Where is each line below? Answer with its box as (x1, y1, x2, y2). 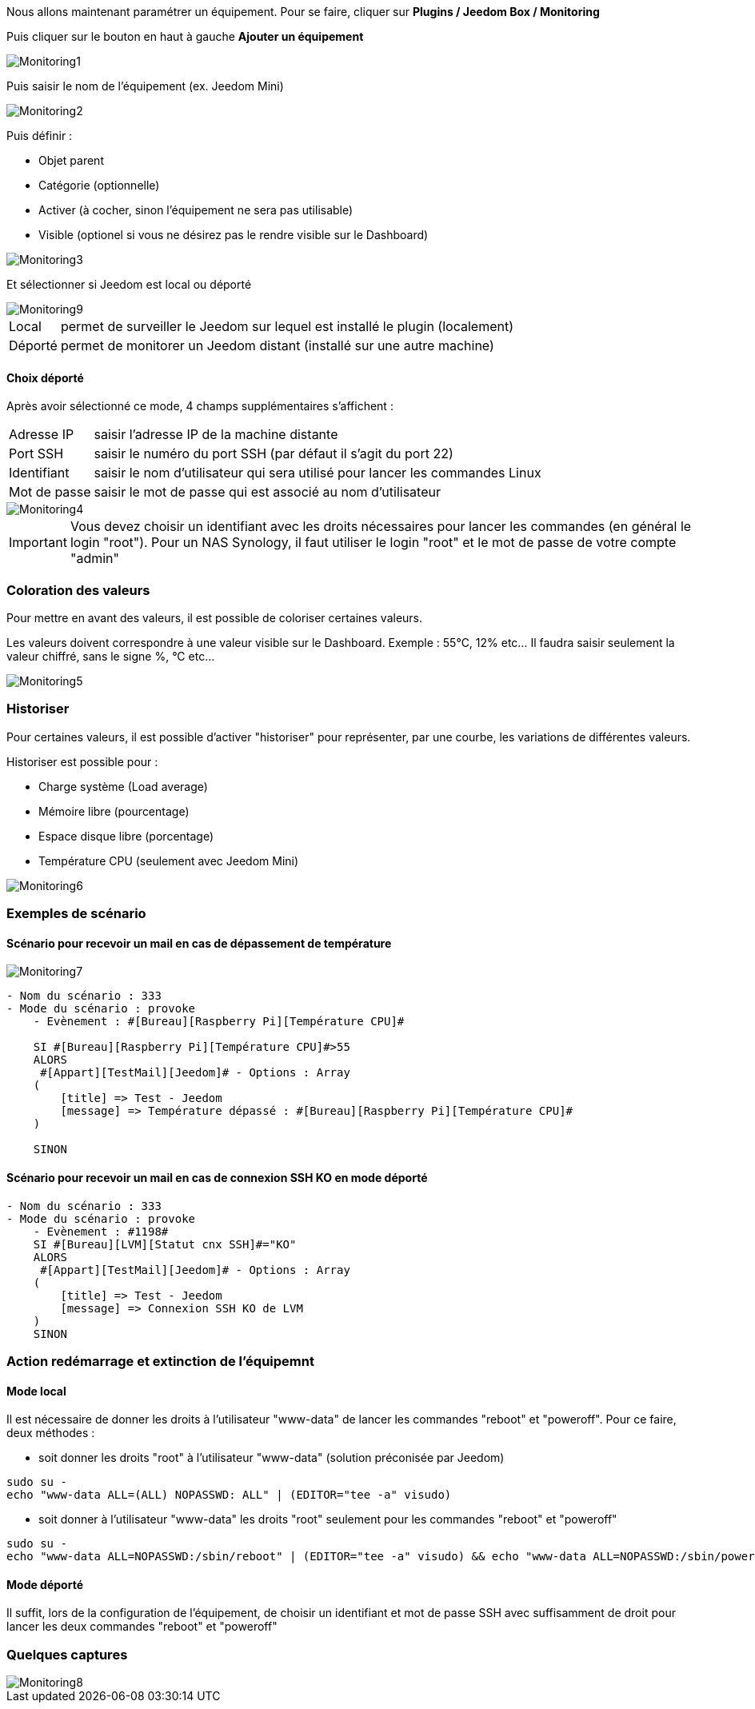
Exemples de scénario (6, 905, 146, 922)
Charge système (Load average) (38, 779, 208, 793)
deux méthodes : (6, 1426, 95, 1440)
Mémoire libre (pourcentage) (38, 804, 190, 818)
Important (9, 534, 67, 551)
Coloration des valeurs (6, 581, 150, 598)
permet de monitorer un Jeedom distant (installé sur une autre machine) (60, 337, 494, 353)
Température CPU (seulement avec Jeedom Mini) (38, 853, 299, 868)
